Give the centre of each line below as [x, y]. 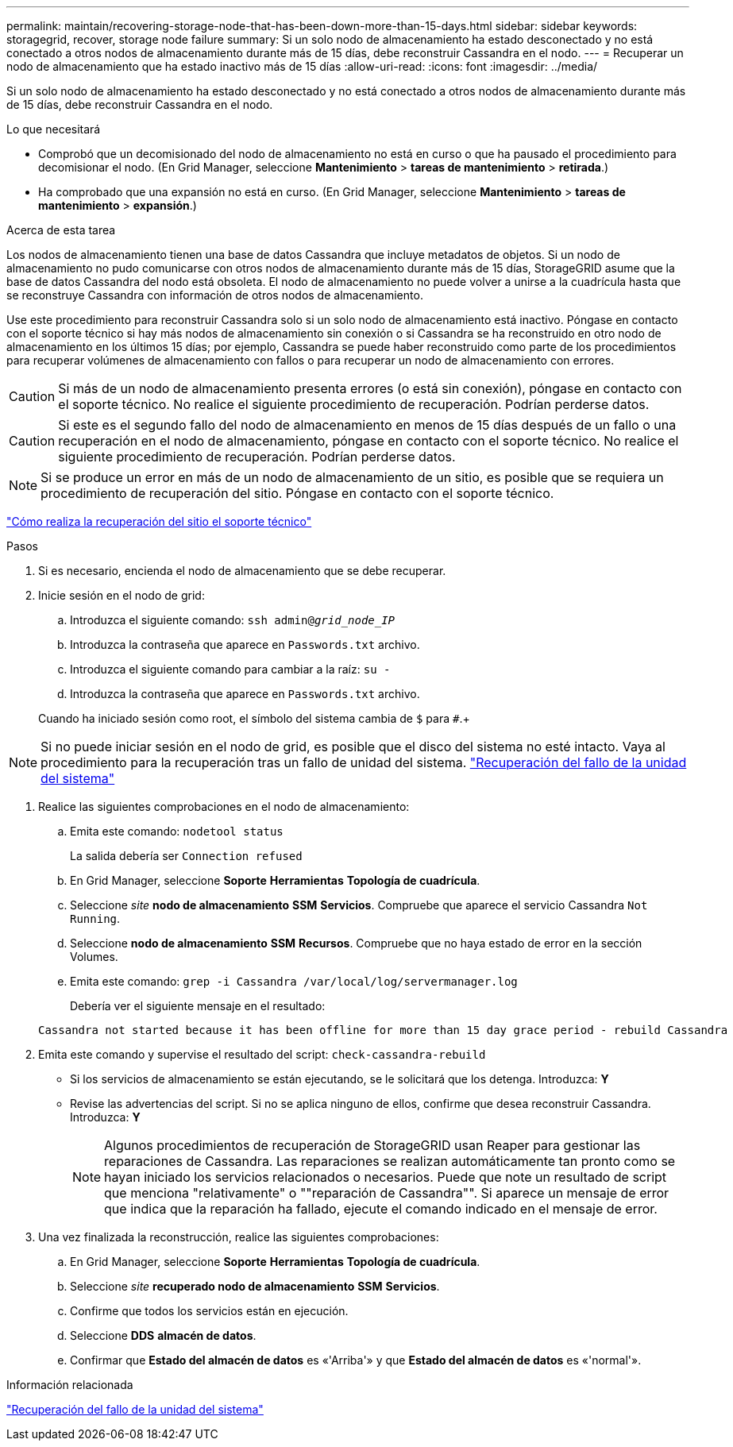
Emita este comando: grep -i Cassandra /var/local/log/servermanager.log [294, 981]
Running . [95, 918]
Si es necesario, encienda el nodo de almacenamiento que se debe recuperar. [242, 571]
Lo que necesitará [54, 129]
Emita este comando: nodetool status [177, 831]
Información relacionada [70, 1385]
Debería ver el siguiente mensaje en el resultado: [198, 1006]
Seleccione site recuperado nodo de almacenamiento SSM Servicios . [255, 1286]
